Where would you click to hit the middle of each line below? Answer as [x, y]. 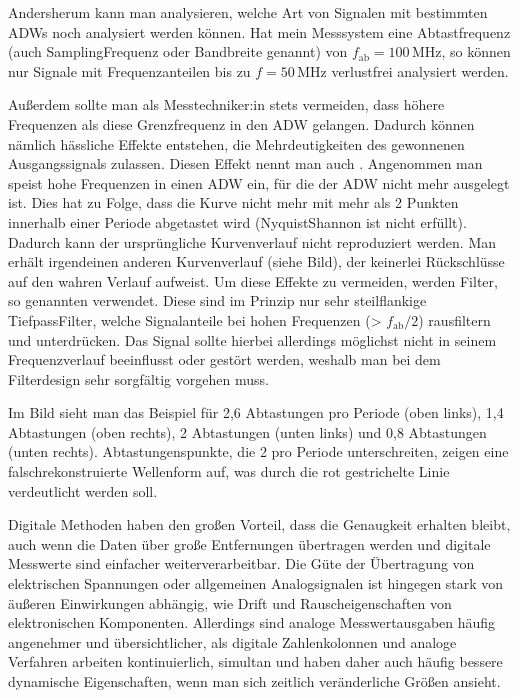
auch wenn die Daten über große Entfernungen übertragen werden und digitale [249, 543]
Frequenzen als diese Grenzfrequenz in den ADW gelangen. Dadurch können [241, 123]
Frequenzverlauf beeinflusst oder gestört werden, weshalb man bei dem [224, 359]
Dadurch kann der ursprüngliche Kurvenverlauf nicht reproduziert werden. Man [252, 241]
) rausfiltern [454, 319]
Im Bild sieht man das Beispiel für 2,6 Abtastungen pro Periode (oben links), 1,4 [256, 412]
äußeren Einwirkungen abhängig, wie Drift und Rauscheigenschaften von [230, 602]
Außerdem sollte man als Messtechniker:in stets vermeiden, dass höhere [226, 104]
